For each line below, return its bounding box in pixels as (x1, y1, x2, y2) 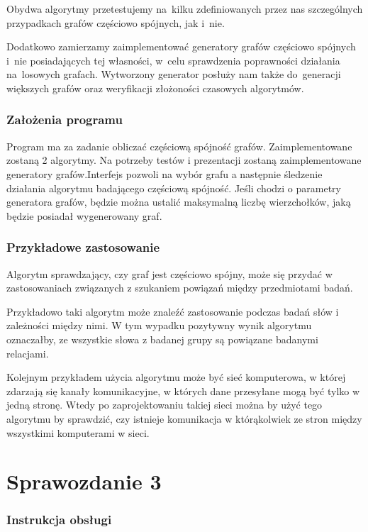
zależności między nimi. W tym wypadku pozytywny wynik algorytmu (6, 318, 312, 333)
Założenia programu (6, 111, 123, 128)
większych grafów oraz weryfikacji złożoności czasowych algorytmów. (6, 80, 304, 95)
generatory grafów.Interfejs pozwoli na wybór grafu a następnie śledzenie (6, 166, 323, 181)
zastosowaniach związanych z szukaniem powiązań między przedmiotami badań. (6, 280, 353, 295)
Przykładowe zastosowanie (6, 238, 160, 256)
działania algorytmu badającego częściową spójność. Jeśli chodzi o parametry (6, 180, 341, 195)
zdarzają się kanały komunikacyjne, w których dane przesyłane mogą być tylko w (6, 383, 360, 398)
